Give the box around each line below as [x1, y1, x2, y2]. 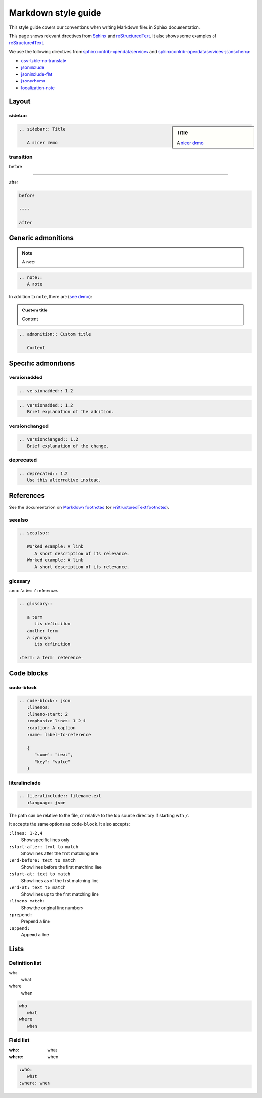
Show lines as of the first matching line [21, 878, 99, 884]
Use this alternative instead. [27, 477, 101, 483]
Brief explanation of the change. [27, 443, 109, 449]
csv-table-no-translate [21, 58, 66, 64]
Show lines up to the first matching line [21, 891, 99, 897]
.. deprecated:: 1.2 [19, 471, 68, 476]
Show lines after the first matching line [21, 851, 98, 856]
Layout [9, 98, 31, 106]
